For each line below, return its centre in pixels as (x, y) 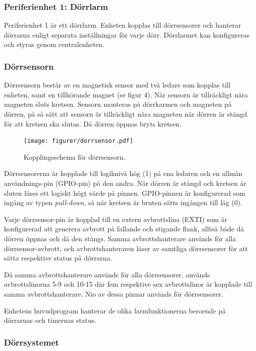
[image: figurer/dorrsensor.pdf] (78, 141)
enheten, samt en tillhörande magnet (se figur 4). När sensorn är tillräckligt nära (126, 94)
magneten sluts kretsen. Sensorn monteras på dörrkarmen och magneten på (118, 104)
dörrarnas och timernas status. (50, 320)
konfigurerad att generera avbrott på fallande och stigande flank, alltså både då (124, 229)
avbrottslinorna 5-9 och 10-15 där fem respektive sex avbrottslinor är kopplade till (128, 284)
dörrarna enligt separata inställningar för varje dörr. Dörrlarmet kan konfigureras (127, 34)
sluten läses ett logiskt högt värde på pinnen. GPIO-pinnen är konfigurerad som (125, 193)
